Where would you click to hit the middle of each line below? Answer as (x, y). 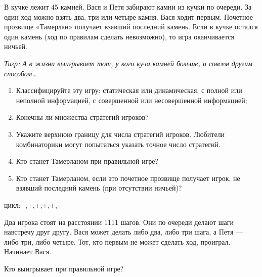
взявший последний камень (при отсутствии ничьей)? (99, 188)
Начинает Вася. (28, 251)
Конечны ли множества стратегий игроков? (82, 117)
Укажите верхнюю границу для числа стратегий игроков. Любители (120, 134)
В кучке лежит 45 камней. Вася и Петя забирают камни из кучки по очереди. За (128, 7)
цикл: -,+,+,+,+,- (32, 204)
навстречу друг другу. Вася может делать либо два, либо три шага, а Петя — (124, 232)
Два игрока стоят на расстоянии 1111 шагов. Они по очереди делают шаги (119, 222)
